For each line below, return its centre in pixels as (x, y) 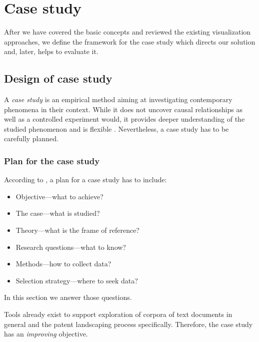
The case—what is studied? (58, 213)
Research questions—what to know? (71, 247)
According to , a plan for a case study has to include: (85, 180)
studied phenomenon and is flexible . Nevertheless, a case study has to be (116, 128)
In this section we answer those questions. (68, 297)
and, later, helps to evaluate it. (51, 51)
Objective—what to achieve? (59, 196)
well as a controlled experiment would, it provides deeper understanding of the (124, 119)
